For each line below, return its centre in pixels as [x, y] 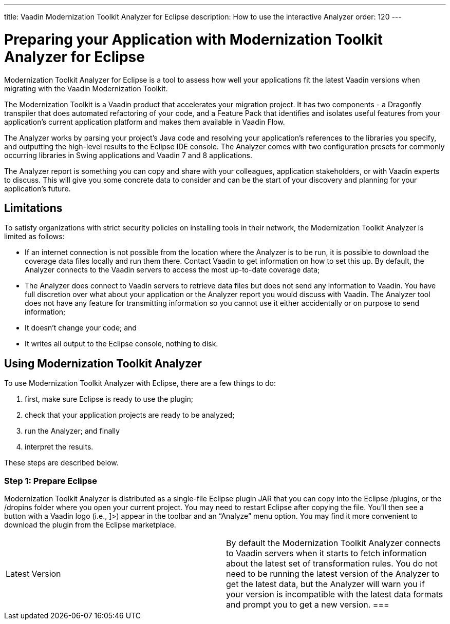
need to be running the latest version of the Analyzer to [333, 573]
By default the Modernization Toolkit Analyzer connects [333, 543]
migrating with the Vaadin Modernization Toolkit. [86, 88]
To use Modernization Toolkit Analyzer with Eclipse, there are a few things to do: [140, 383]
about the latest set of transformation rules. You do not [332, 563]
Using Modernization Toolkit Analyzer [103, 363]
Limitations [33, 208]
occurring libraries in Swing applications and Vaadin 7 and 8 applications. [128, 155]
